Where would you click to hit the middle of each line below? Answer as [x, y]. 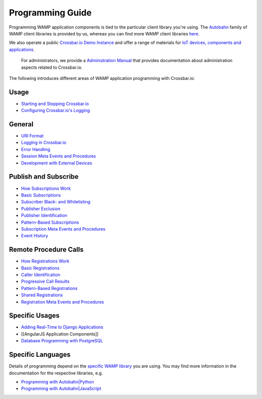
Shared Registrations [42, 295]
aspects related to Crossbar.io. [52, 67]
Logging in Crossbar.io [44, 142]
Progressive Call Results [45, 281]
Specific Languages [40, 355]
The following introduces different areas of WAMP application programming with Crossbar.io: [102, 78]
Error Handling [36, 149]
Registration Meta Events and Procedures [63, 302]
